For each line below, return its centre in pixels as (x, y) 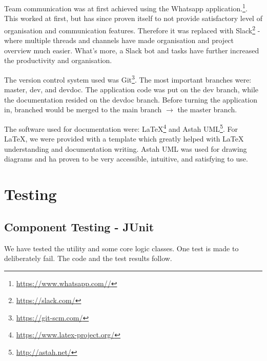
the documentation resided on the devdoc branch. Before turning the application (131, 99)
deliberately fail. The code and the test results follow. (88, 258)
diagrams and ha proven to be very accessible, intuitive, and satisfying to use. (126, 159)
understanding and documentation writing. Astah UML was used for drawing (126, 148)
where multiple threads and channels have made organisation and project (119, 40)
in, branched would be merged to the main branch (83, 109)
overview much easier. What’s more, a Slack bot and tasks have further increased (132, 50)
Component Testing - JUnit (79, 226)
